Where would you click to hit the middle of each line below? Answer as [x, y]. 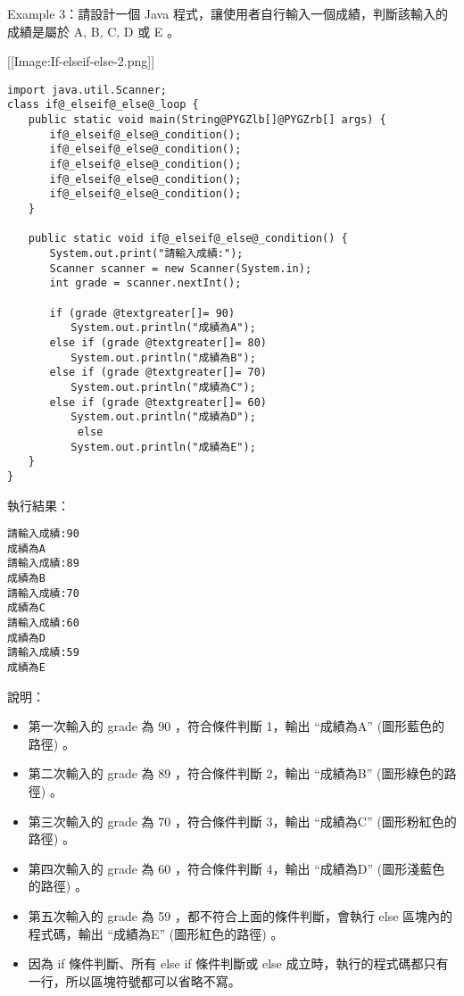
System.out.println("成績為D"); [163, 417]
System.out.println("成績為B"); [163, 357]
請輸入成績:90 [43, 534]
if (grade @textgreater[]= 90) [142, 313]
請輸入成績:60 [43, 623]
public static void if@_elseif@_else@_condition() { [188, 239]
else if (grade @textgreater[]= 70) [158, 373]
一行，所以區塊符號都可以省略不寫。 [134, 980]
